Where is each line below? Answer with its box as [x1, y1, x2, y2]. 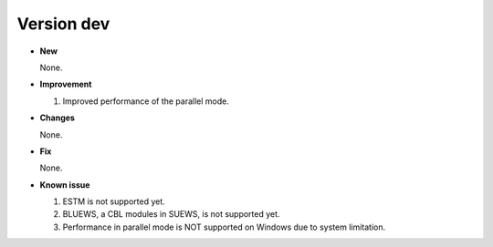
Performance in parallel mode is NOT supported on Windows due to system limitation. [62, 221, 386, 232]
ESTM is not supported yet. [62, 196, 166, 207]
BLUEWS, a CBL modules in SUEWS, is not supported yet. [62, 209, 280, 220]
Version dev [16, 14, 110, 34]
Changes [39, 112, 75, 123]
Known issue [39, 179, 90, 190]
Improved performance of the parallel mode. [62, 96, 230, 107]
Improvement [39, 78, 92, 90]
